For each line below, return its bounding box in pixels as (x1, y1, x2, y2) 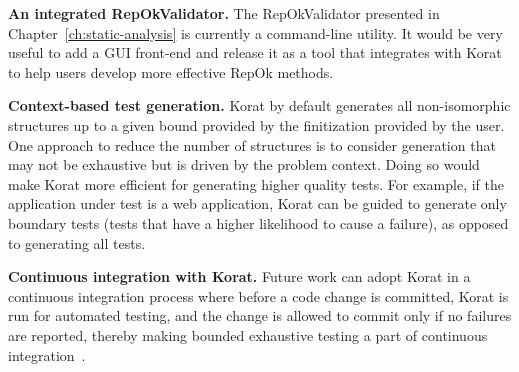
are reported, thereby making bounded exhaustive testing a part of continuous (8, 324, 488, 345)
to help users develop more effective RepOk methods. (8, 61, 334, 82)
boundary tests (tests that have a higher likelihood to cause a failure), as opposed (8, 212, 509, 233)
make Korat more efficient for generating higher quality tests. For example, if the (8, 173, 505, 194)
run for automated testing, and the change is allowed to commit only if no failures (8, 305, 512, 326)
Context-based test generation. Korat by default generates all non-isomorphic (8, 95, 511, 116)
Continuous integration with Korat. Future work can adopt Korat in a (8, 266, 471, 287)
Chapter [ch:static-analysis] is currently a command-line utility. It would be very (8, 22, 503, 43)
